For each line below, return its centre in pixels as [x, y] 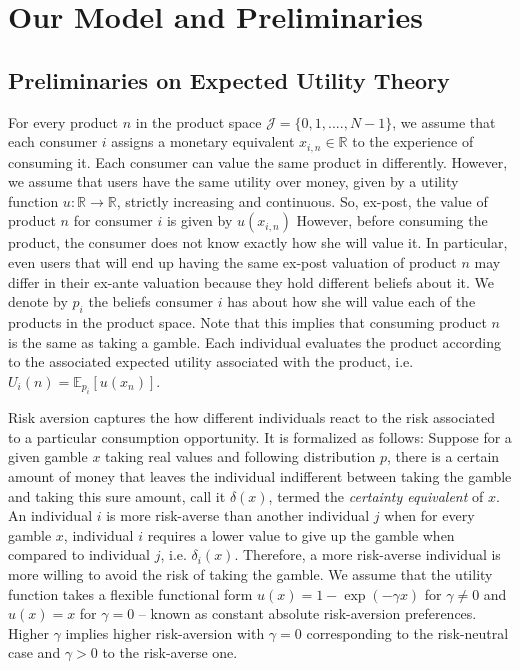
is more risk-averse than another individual [238, 515]
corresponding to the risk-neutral [407, 632]
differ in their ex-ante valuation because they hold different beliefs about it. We [251, 281]
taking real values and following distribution [240, 456]
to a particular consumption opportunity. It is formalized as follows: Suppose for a [260, 436]
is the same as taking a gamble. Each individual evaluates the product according [254, 341]
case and [34, 652]
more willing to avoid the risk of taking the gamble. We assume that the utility [250, 573]
